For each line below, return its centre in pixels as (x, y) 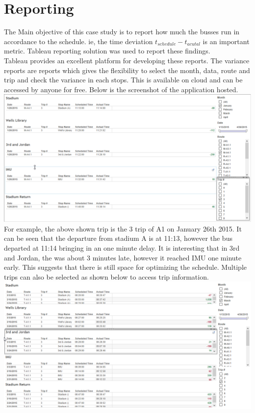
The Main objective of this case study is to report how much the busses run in (122, 32)
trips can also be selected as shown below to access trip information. (106, 276)
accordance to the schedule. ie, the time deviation (78, 41)
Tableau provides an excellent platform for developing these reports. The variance (127, 60)
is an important (226, 41)
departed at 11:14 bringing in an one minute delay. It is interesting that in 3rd (122, 247)
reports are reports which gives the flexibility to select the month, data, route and (127, 70)
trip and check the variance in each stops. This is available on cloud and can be (123, 80)
